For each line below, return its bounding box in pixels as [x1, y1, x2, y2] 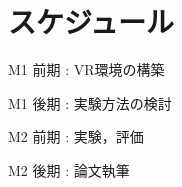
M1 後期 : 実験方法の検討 [8, 92, 172, 113]
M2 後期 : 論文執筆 [8, 159, 130, 180]
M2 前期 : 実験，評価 [8, 126, 144, 147]
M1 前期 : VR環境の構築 [8, 59, 165, 80]
